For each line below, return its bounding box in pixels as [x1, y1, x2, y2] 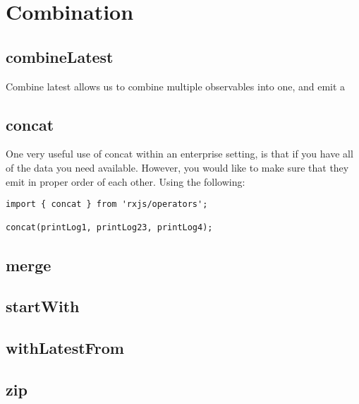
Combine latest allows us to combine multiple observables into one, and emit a [6, 78, 346, 93]
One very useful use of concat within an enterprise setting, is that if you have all [6, 146, 353, 161]
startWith [6, 295, 80, 317]
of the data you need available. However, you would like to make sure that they [6, 160, 349, 174]
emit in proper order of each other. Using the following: [6, 174, 245, 189]
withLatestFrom [6, 337, 124, 359]
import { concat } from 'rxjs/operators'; [6, 199, 208, 210]
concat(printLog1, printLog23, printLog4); [6, 222, 213, 233]
